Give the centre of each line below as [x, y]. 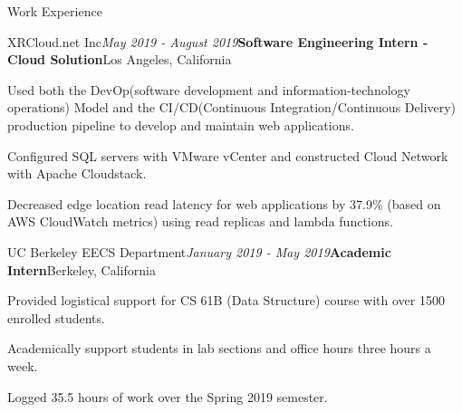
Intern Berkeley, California [82, 269]
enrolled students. [56, 317]
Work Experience [55, 11]
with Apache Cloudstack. [77, 173]
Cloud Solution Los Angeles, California [120, 59]
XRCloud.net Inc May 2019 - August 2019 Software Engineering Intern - [218, 41]
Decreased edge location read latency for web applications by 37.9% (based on [224, 203]
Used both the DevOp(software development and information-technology [209, 89]
